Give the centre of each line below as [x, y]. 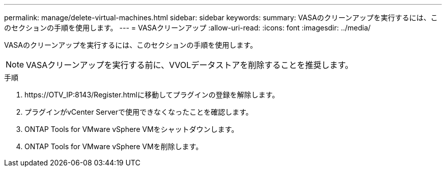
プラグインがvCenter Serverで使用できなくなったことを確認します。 [139, 112]
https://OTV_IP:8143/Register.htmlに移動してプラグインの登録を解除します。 [152, 95]
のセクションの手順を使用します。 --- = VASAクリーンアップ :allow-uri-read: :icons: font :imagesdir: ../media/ [187, 28]
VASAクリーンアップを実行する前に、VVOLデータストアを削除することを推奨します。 [190, 65]
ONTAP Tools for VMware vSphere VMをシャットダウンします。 [132, 129]
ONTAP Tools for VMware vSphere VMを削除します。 [114, 146]
